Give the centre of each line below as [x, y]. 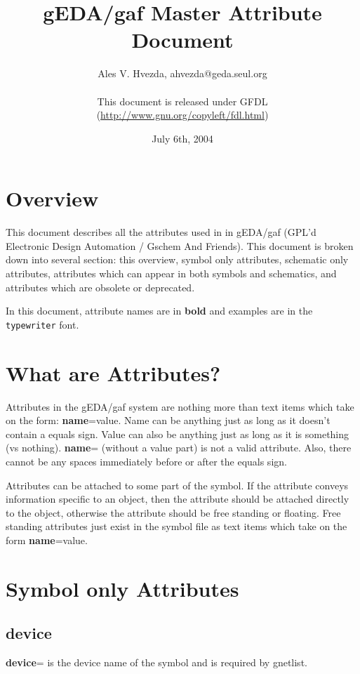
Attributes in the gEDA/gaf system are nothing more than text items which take [180, 406]
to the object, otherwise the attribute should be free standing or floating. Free [173, 512]
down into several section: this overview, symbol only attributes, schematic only [177, 259]
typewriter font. [42, 324]
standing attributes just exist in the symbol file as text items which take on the [176, 526]
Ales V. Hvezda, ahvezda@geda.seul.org [182, 73]
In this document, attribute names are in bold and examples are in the [159, 311]
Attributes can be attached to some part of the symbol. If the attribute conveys [177, 485]
